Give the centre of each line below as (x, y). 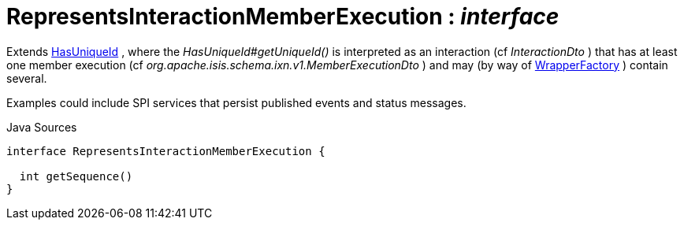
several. (27, 78)
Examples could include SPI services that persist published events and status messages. (236, 102)
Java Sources (42, 127)
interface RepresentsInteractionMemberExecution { (166, 151)
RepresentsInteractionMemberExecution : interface (283, 17)
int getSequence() (76, 176)
